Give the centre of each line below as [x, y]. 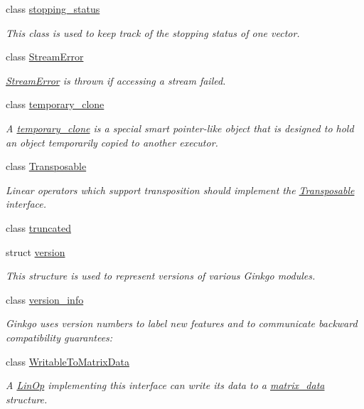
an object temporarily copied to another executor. [112, 142]
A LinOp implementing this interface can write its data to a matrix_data [165, 385]
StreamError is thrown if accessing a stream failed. [116, 80]
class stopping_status [53, 9]
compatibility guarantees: [59, 337]
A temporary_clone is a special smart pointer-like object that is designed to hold [180, 128]
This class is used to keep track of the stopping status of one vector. [153, 32]
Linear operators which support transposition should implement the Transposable [180, 190]
